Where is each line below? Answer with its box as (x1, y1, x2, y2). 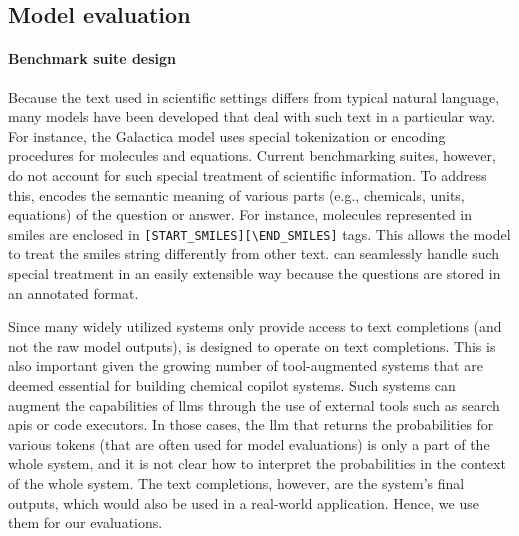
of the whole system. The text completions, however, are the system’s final (8, 472, 465, 493)
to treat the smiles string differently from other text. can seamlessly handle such (8, 243, 500, 264)
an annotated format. (8, 282, 139, 303)
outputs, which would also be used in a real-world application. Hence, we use (8, 492, 479, 513)
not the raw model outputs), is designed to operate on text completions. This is (8, 335, 496, 356)
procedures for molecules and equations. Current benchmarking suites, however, (8, 145, 496, 166)
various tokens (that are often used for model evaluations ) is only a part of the (8, 433, 490, 454)
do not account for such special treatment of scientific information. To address (8, 164, 487, 185)
